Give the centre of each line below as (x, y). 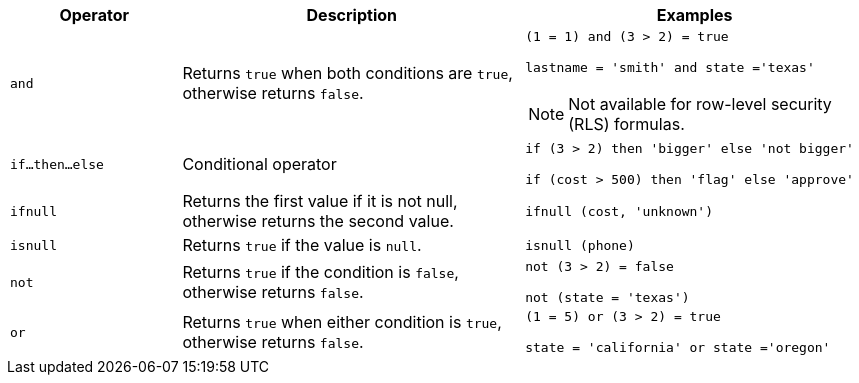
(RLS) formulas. (626, 124)
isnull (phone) (580, 245)
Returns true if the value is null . (302, 245)
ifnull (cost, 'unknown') (619, 211)
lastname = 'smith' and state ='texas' (670, 67)
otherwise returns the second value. (318, 221)
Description (351, 15)
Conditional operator (259, 164)
